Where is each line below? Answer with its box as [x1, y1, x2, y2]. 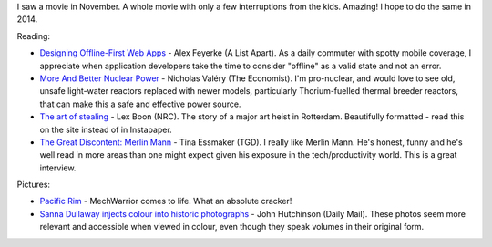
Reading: [16, 30, 50, 41]
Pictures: [16, 179, 50, 190]
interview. [39, 162, 77, 173]
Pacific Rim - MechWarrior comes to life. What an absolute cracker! [39, 196, 292, 207]
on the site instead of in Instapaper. [39, 124, 172, 135]
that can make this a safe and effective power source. [39, 98, 241, 109]
